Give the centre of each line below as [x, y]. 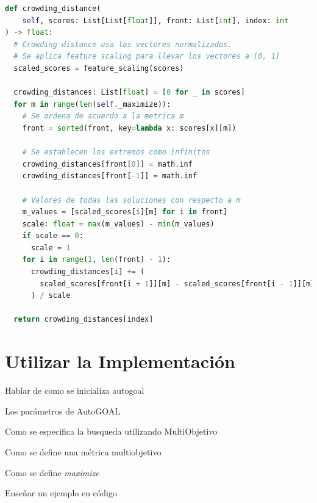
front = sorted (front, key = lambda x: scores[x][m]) [129, 128]
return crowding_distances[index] [84, 320]
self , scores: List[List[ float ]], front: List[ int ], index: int [155, 20]
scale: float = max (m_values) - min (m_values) [118, 224]
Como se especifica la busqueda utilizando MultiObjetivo [111, 431]
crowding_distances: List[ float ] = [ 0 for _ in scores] [129, 92]
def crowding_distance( [53, 9]
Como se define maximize [52, 472]
